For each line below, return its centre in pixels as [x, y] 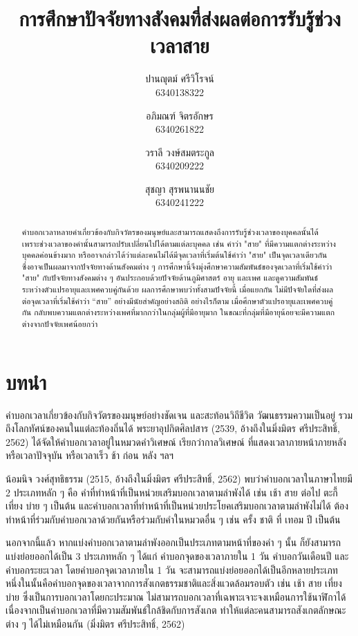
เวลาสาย [180, 45]
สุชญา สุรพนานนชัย [180, 188]
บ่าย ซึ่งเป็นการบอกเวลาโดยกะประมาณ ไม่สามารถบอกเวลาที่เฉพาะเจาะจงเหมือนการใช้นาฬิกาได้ [176, 596]
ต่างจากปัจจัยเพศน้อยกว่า [60, 324]
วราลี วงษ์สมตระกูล [180, 152]
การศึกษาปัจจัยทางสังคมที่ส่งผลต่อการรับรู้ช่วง [180, 18]
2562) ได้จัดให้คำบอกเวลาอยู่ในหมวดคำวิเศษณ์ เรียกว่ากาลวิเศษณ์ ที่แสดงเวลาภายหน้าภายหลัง [176, 441]
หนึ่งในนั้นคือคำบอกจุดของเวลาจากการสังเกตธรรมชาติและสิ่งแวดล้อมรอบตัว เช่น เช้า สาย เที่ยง [174, 583]
